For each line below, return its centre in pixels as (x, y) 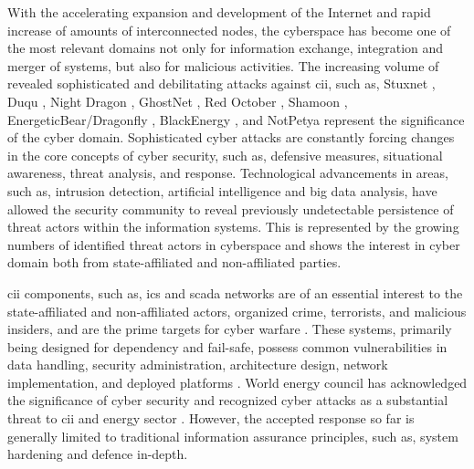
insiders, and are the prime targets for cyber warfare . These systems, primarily (230, 329)
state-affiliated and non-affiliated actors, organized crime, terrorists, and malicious (237, 311)
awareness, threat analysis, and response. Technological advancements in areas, (228, 173)
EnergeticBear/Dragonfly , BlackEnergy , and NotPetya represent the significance (236, 119)
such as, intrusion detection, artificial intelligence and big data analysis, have (222, 190)
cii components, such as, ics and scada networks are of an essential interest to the (235, 292)
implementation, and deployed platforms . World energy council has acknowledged (237, 382)
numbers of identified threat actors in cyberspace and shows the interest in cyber (234, 244)
